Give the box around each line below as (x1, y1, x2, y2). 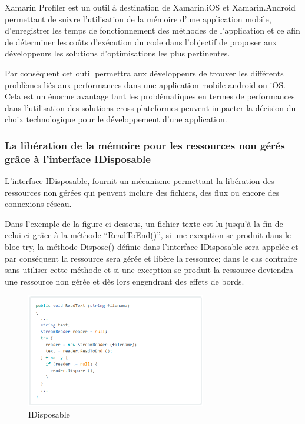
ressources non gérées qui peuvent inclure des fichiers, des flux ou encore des (5, 186, 280, 198)
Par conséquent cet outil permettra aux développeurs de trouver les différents (5, 66, 284, 79)
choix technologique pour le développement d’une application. (5, 113, 227, 125)
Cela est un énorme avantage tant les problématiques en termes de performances (5, 90, 295, 102)
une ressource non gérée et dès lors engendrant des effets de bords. (5, 275, 244, 287)
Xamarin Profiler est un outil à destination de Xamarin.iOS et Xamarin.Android (5, 1, 296, 13)
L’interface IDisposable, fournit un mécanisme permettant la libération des (5, 175, 274, 187)
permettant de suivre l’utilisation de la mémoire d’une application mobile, (5, 12, 271, 25)
